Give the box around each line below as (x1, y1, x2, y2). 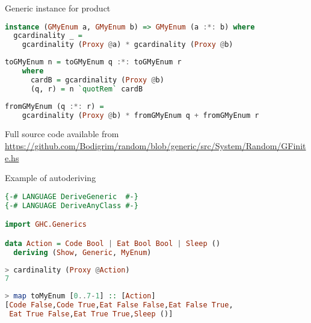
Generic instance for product (5, 2, 111, 14)
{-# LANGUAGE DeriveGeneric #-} (5, 192, 138, 201)
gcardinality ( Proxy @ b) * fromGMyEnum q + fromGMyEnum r (22, 111, 259, 120)
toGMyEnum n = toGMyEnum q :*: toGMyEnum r (5, 58, 182, 67)
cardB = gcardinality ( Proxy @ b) (30, 75, 164, 84)
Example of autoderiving (5, 171, 96, 184)
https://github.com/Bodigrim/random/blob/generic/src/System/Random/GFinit (5, 140, 306, 152)
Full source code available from (5, 128, 119, 140)
